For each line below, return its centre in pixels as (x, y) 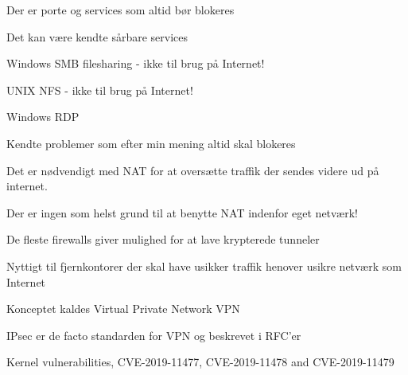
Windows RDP (43, 117)
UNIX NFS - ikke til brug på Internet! (100, 90)
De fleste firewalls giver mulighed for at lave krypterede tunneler (163, 239)
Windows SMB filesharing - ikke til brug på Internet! (136, 63)
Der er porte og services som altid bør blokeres (120, 10)
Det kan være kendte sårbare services (97, 36)
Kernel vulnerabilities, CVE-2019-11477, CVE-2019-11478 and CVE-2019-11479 (200, 362)
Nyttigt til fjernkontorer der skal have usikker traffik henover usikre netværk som (204, 266)
